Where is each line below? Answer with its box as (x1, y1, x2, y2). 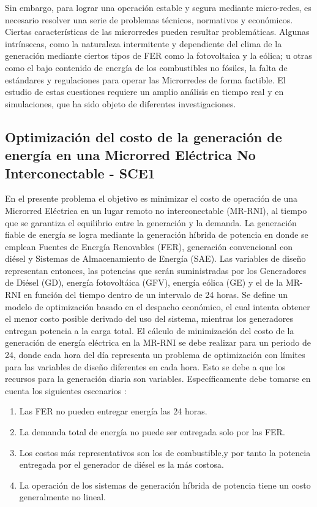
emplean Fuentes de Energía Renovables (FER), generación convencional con (5, 240, 293, 253)
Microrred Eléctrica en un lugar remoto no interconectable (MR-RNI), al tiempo (5, 204, 307, 216)
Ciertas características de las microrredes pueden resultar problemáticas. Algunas (5, 25, 310, 38)
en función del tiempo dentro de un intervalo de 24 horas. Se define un (23, 288, 288, 301)
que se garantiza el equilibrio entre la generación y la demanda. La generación (5, 216, 297, 229)
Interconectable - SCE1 (5, 163, 155, 182)
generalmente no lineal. (19, 490, 106, 503)
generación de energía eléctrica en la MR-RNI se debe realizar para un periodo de (5, 336, 311, 349)
